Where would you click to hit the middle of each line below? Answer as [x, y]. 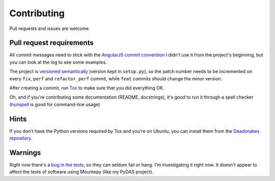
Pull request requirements [51, 43]
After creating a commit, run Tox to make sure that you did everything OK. [87, 88]
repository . [21, 138]
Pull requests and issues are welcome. [50, 28]
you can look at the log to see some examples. [58, 62]
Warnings [25, 153]
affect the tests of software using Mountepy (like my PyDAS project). [81, 172]
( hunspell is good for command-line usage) [55, 104]
